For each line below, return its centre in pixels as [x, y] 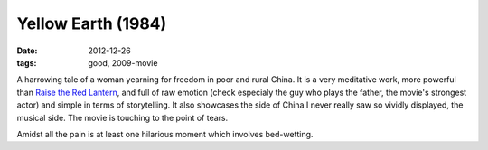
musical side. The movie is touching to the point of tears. [122, 117]
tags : [27, 62]
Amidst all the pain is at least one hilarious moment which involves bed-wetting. [165, 134]
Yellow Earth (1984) [92, 23]
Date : [27, 51]
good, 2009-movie [123, 62]
